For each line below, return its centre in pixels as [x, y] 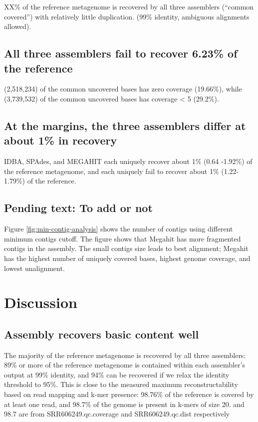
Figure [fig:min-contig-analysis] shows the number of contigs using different [119, 229]
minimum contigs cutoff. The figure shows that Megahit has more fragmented [123, 238]
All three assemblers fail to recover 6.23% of [121, 53]
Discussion [41, 302]
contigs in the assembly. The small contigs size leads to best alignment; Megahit [126, 248]
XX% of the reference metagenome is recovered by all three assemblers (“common [129, 6]
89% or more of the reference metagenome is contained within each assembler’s [125, 365]
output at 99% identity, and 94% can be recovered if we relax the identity [117, 374]
